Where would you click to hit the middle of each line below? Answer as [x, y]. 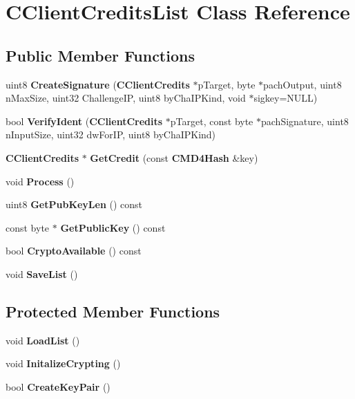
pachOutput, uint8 [303, 84]
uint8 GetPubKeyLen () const [74, 204]
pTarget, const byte [212, 121]
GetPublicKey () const [113, 227]
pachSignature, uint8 [305, 121]
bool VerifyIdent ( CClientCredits [84, 121]
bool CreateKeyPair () [58, 386]
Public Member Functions [100, 55]
